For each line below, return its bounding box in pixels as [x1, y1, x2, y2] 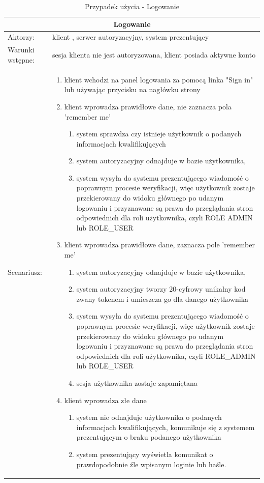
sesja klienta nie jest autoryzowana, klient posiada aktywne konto [52, 49, 256, 60]
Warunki [8, 44, 35, 55]
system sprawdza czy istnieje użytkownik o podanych [76, 128, 242, 139]
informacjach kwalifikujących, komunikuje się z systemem [76, 421, 255, 432]
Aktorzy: [8, 32, 35, 42]
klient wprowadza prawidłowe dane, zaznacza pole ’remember [64, 239, 255, 250]
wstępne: [8, 54, 35, 65]
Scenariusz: [8, 266, 42, 277]
